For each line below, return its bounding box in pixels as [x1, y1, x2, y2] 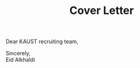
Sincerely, [5, 50, 31, 57]
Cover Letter [69, 4, 135, 18]
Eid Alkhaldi [5, 56, 35, 64]
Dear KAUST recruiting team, [5, 38, 79, 46]
